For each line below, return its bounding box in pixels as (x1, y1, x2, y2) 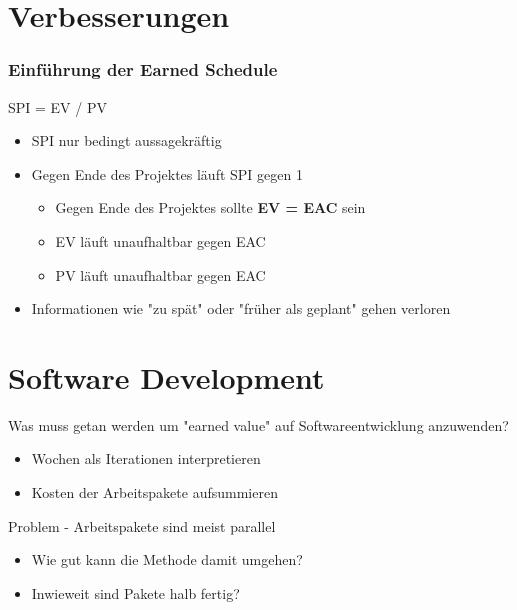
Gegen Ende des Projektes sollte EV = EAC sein (55, 197, 366, 218)
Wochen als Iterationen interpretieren (31, 448, 261, 469)
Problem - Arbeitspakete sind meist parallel (8, 515, 276, 536)
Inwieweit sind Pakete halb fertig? (31, 582, 240, 603)
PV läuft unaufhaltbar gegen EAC (55, 264, 266, 285)
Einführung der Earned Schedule (8, 57, 278, 82)
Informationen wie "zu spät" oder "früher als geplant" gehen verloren (31, 298, 451, 319)
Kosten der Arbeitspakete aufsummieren (31, 482, 278, 503)
